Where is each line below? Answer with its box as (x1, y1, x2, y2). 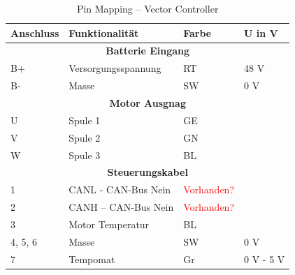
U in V (244, 25, 278, 40)
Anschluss (10, 25, 59, 40)
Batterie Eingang (106, 43, 190, 58)
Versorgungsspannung (69, 61, 161, 75)
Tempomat (69, 251, 115, 266)
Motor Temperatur (69, 216, 150, 231)
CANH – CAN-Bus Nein (69, 200, 174, 214)
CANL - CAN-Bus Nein (69, 182, 171, 197)
